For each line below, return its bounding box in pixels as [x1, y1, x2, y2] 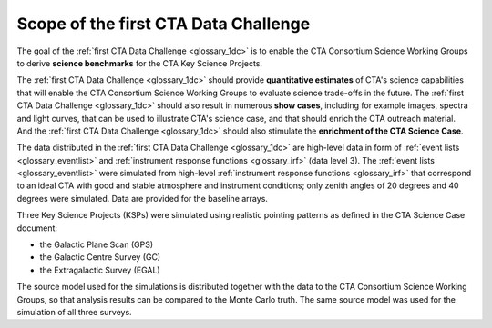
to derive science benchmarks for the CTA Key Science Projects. [16, 57, 263, 68]
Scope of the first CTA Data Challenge [16, 14, 311, 34]
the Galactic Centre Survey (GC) [39, 252, 161, 263]
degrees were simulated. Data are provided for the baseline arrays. [16, 193, 269, 204]
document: [16, 223, 58, 234]
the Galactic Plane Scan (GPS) [39, 239, 154, 250]
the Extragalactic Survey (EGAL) [39, 264, 160, 275]
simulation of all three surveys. [16, 306, 132, 317]
